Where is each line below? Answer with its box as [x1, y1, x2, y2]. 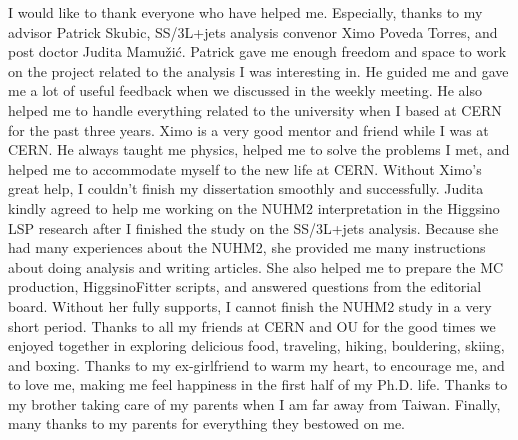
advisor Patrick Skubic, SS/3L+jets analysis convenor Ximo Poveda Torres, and [8, 21, 498, 42]
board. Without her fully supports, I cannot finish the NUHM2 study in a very [8, 295, 492, 316]
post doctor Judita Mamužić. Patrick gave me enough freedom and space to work [8, 41, 507, 62]
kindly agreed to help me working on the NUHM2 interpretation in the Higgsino [8, 197, 500, 218]
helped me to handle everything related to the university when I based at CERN [8, 99, 502, 120]
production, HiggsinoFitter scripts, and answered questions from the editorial [8, 276, 482, 297]
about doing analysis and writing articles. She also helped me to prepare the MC [8, 256, 504, 277]
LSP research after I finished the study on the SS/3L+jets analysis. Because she [8, 217, 499, 238]
